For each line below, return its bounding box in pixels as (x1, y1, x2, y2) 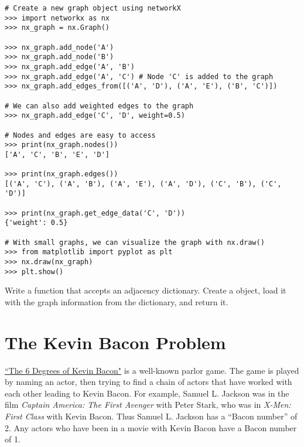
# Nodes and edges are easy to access (5, 131, 156, 139)
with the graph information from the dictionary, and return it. (5, 295, 228, 308)
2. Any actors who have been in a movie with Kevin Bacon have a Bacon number (5, 421, 297, 434)
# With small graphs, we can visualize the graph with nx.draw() (5, 238, 265, 247)
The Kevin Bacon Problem (5, 330, 226, 354)
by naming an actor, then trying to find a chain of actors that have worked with (5, 376, 292, 388)
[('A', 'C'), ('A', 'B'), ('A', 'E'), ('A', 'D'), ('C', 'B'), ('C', (5, 179, 282, 188)
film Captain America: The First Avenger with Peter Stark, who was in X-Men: (5, 398, 291, 411)
